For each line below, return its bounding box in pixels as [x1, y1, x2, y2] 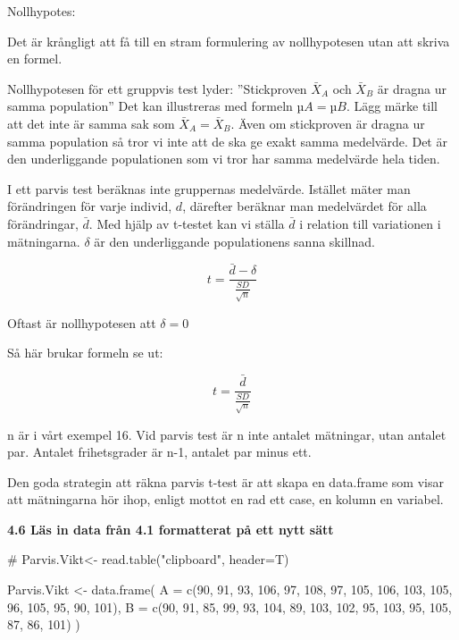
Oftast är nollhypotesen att [7, 313, 156, 332]
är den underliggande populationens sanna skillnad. [94, 232, 375, 250]
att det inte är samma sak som [7, 114, 175, 132]
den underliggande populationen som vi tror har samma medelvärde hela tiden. [7, 149, 440, 168]
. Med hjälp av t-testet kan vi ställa [88, 214, 285, 232]
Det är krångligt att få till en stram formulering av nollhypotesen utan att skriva [7, 31, 450, 50]
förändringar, [7, 214, 79, 232]
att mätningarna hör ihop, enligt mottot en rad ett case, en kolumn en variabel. [7, 490, 444, 509]
